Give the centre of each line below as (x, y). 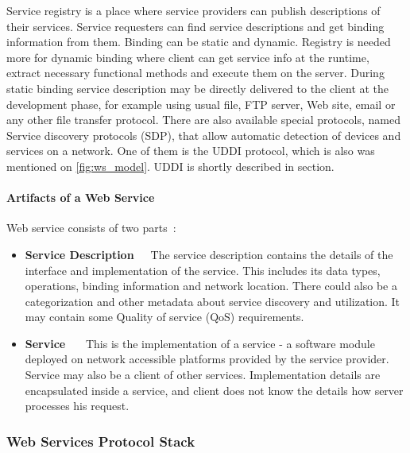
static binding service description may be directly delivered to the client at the (198, 88)
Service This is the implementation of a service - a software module (200, 343)
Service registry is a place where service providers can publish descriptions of (193, 10)
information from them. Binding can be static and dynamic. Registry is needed (199, 42)
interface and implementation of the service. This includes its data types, (203, 270)
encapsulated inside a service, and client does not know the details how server (214, 390)
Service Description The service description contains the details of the (209, 254)
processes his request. (77, 406)
